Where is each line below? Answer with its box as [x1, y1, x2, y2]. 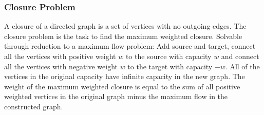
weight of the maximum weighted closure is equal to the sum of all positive [4, 81, 240, 91]
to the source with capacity [125, 51, 212, 61]
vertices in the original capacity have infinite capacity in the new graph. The [4, 71, 245, 82]
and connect [221, 51, 259, 61]
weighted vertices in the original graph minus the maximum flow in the [4, 91, 228, 102]
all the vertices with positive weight [4, 51, 116, 61]
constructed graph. [4, 101, 63, 111]
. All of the [225, 61, 260, 71]
